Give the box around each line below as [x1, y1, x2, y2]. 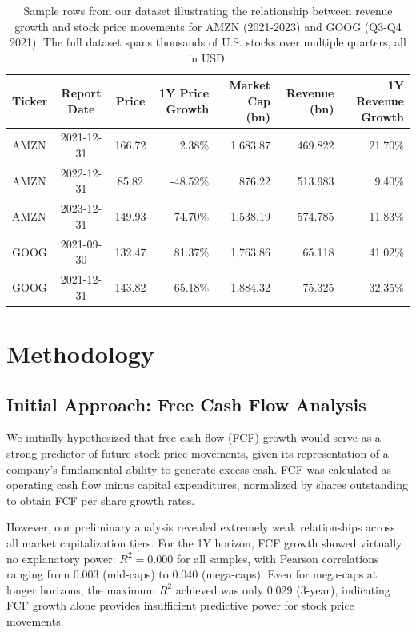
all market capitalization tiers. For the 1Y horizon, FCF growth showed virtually [6, 534, 402, 551]
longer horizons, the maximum [6, 581, 156, 598]
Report [61, 85, 102, 101]
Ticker [12, 92, 48, 109]
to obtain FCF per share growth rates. [6, 491, 195, 508]
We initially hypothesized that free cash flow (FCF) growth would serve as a [6, 429, 381, 446]
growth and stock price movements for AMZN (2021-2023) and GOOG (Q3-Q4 [14, 18, 402, 34]
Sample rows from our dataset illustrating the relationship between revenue [23, 2, 393, 18]
